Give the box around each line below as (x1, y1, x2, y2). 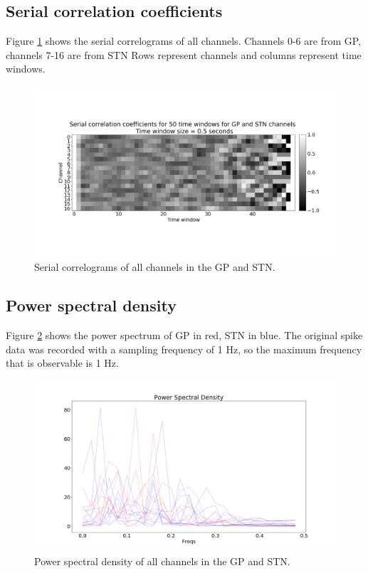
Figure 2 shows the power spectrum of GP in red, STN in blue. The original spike (6, 327, 363, 342)
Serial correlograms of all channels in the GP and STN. (34, 259, 275, 274)
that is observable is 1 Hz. (6, 355, 119, 370)
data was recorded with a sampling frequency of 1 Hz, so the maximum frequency (6, 341, 362, 356)
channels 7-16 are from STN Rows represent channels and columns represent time (6, 47, 362, 62)
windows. (6, 61, 46, 76)
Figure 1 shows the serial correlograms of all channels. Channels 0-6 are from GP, (6, 33, 361, 48)
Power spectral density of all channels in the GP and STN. (34, 553, 290, 568)
